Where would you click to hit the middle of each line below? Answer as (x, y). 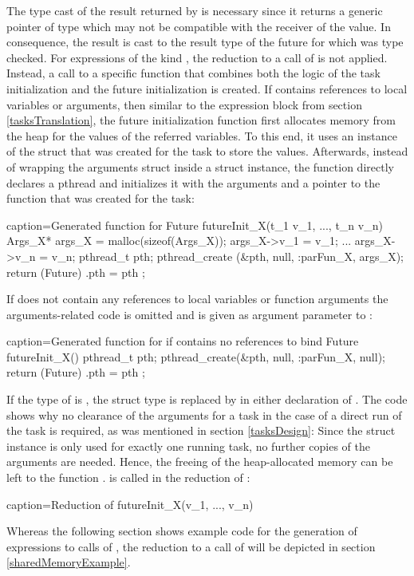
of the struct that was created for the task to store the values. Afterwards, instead (207, 151)
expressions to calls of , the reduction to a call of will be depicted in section (191, 546)
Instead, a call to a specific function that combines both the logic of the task (193, 73)
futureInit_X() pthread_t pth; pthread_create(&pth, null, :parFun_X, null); (196, 356)
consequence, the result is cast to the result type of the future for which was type (205, 42)
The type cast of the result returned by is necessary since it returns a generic (195, 10)
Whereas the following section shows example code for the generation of (182, 531)
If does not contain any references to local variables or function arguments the (197, 299)
